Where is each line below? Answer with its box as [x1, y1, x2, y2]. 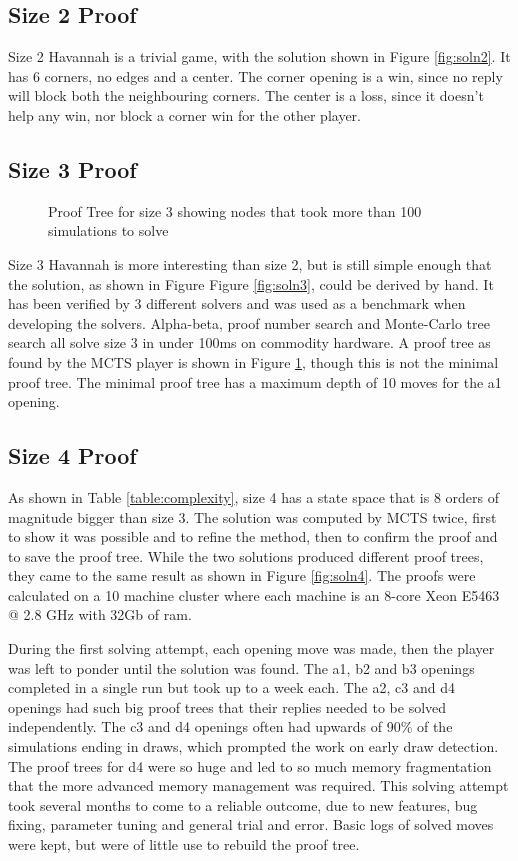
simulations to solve [48, 220, 169, 241]
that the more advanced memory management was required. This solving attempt [8, 775, 509, 796]
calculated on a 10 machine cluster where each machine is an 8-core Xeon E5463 [8, 584, 500, 605]
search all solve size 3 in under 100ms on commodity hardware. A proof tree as [8, 332, 491, 353]
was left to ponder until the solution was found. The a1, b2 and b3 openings [8, 657, 475, 678]
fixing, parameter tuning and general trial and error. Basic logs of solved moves [8, 814, 494, 835]
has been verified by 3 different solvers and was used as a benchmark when [8, 293, 466, 314]
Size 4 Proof [8, 440, 137, 471]
